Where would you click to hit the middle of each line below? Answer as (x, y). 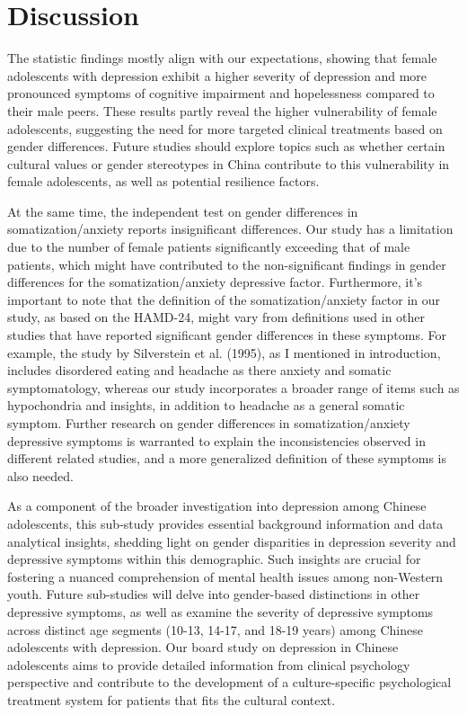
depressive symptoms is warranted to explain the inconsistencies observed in (216, 440)
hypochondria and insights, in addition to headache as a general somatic (206, 405)
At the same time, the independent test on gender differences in (183, 211)
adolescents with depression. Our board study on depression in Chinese (203, 647)
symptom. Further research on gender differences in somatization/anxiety (209, 423)
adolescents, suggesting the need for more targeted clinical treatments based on (225, 128)
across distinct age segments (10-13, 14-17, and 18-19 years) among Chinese (215, 629)
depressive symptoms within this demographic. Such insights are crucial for (214, 559)
